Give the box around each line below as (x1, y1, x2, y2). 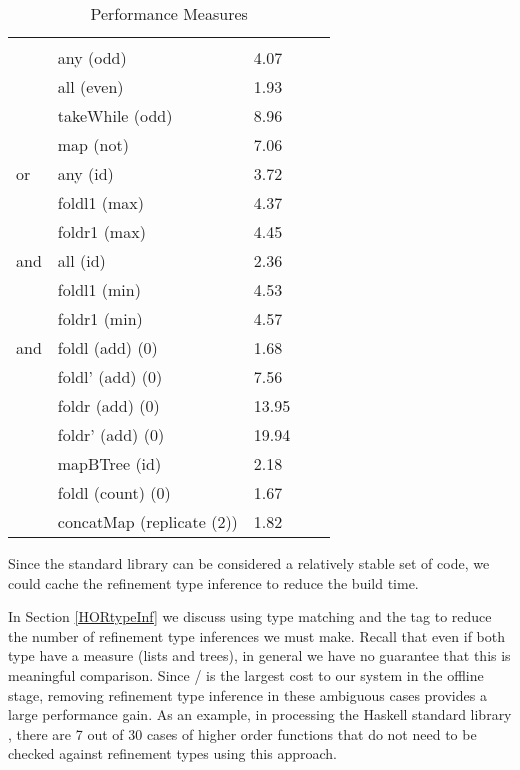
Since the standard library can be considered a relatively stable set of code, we (8, 553, 490, 573)
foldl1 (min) (57, 278, 141, 301)
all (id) (57, 249, 106, 272)
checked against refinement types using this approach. (8, 743, 337, 764)
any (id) (57, 162, 114, 185)
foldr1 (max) (57, 220, 146, 243)
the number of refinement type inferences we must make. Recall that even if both (8, 625, 506, 646)
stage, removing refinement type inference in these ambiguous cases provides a (8, 684, 487, 705)
